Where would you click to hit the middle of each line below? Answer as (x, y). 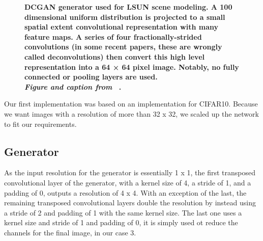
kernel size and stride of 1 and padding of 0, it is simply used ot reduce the (121, 222)
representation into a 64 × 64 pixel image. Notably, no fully (132, 66)
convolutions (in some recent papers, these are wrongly (123, 47)
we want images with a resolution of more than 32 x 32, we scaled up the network (131, 113)
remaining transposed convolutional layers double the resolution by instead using (130, 203)
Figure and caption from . (73, 86)
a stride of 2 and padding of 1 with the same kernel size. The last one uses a (123, 212)
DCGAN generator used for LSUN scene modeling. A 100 (128, 7)
